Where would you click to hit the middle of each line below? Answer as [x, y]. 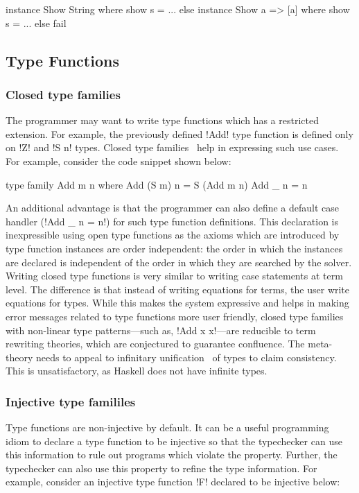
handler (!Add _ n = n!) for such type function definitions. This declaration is [172, 221]
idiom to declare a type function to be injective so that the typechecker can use [174, 441]
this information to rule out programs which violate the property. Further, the [172, 455]
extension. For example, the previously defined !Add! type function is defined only [179, 133]
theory [19, 357]
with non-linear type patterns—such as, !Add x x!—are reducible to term [161, 330]
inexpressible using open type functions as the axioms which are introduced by [173, 235]
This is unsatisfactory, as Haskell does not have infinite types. [137, 371]
